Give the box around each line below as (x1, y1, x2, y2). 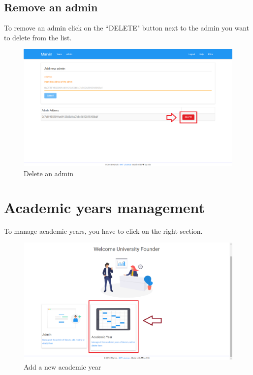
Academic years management (4, 197, 205, 217)
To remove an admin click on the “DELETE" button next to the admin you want (4, 23, 250, 33)
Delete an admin (24, 168, 73, 179)
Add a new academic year (24, 362, 101, 372)
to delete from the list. (4, 32, 72, 42)
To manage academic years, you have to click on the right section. (4, 225, 203, 236)
